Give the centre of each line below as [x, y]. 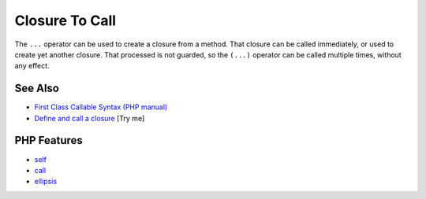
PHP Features [49, 140]
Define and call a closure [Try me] [90, 118]
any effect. [32, 66]
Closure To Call [65, 20]
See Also [37, 88]
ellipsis [46, 182]
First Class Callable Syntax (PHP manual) [101, 107]
